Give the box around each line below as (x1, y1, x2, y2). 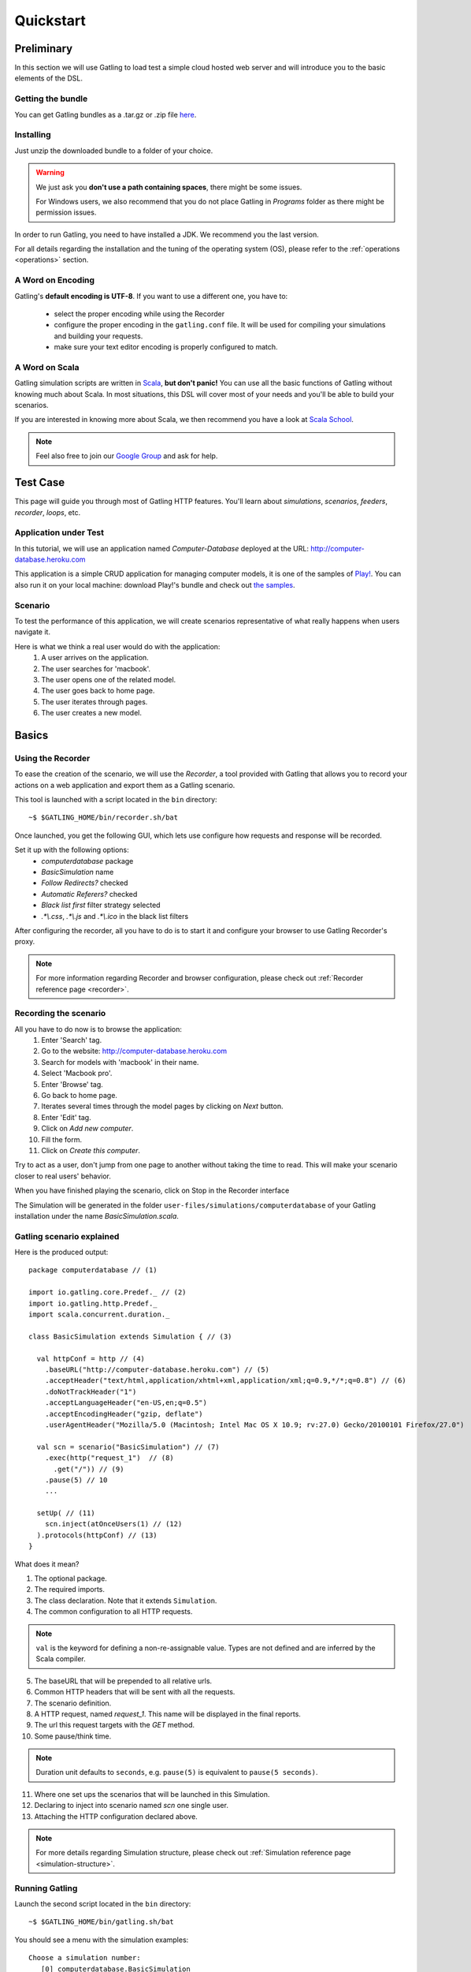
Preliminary (14, 42, 73, 55)
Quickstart (14, 12, 87, 29)
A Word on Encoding (14, 275, 95, 286)
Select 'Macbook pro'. (41, 1069, 113, 1078)
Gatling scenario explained (14, 1231, 120, 1242)
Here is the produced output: (14, 1247, 109, 1257)
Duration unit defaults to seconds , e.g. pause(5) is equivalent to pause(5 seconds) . (35, 1768, 318, 1777)
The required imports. (34, 1585, 106, 1594)
